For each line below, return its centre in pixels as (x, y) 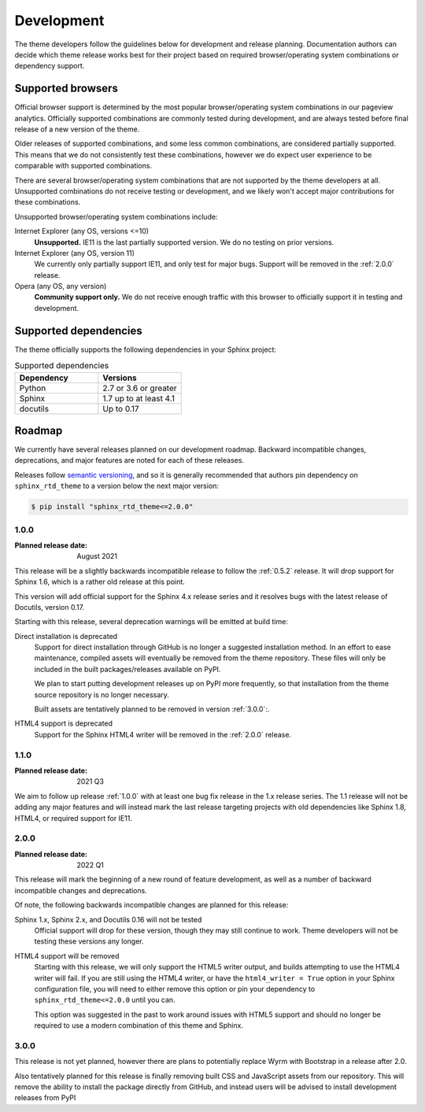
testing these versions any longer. (89, 941)
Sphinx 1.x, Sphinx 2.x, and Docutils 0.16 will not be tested (108, 919)
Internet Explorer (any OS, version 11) (75, 253)
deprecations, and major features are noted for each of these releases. (129, 460)
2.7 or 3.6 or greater (140, 388)
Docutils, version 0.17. (50, 607)
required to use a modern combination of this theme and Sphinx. (139, 1025)
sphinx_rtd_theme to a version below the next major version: (117, 486)
